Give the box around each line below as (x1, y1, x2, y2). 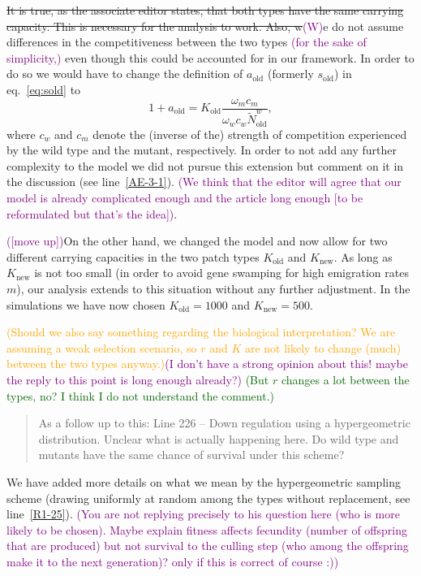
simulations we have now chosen (6, 296, 165, 313)
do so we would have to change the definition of (6, 65, 243, 82)
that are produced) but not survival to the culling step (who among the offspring (6, 537, 409, 554)
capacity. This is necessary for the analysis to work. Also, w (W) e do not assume (6, 17, 404, 34)
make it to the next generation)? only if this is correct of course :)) (6, 552, 339, 570)
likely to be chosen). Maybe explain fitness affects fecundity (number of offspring (6, 521, 407, 538)
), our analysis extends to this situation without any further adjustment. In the (16, 279, 410, 297)
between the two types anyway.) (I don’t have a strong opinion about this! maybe (6, 355, 408, 372)
